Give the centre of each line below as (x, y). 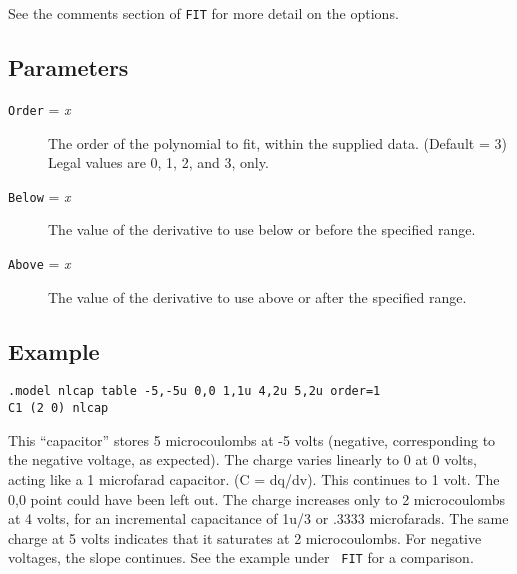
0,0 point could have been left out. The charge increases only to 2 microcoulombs (256, 498)
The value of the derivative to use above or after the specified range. (257, 296)
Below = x (39, 195)
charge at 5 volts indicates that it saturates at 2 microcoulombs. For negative (245, 537)
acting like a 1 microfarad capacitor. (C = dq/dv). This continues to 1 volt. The (254, 478)
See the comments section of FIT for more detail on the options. (203, 13)
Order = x (39, 108)
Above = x (39, 262)
